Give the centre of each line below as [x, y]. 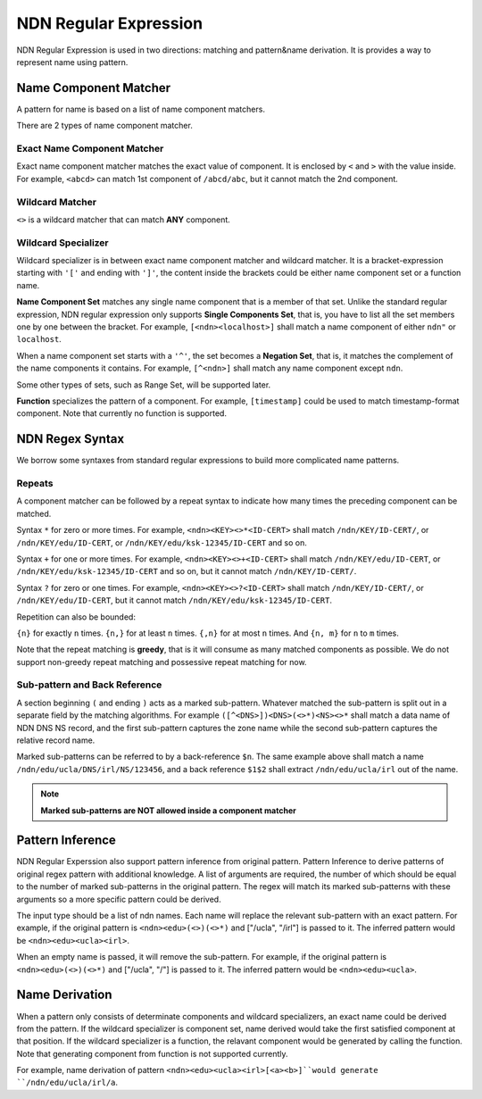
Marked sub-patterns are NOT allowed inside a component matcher [168, 810]
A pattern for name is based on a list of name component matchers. [141, 109]
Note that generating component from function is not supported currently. [153, 1053]
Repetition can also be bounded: [76, 617]
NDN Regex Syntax [71, 439]
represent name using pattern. [72, 62]
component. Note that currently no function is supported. [122, 413]
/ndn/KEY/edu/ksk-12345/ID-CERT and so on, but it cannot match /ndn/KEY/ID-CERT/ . [187, 571]
